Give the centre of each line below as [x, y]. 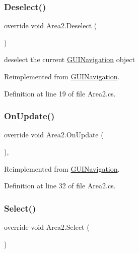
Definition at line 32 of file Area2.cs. [60, 186]
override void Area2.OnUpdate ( [54, 135]
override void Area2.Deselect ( [51, 26]
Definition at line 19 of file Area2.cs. [60, 93]
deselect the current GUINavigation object [70, 59]
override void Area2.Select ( [47, 227]
